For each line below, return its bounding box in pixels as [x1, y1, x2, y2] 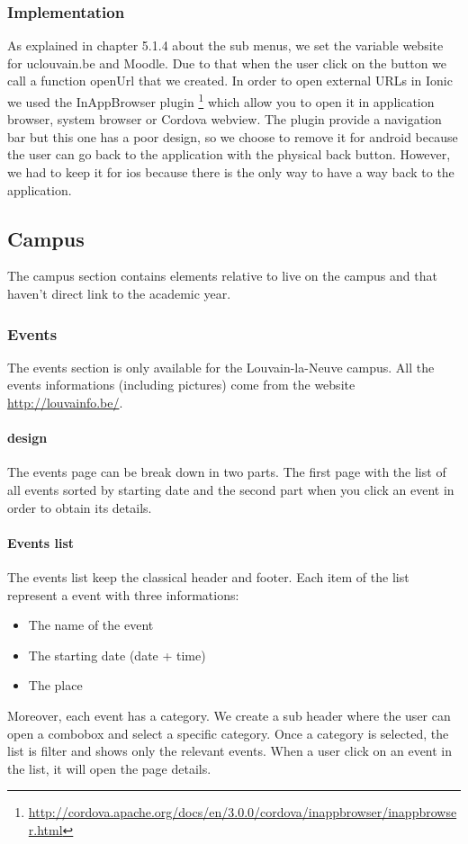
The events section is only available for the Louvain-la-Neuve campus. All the [7, 357, 435, 376]
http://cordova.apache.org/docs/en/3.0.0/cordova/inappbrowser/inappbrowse [28, 803, 457, 822]
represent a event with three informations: [7, 585, 239, 604]
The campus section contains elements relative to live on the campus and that [7, 266, 437, 285]
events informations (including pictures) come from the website [7, 375, 355, 394]
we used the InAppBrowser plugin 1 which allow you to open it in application [7, 90, 435, 111]
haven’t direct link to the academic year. [7, 284, 231, 303]
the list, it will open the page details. [7, 759, 211, 777]
